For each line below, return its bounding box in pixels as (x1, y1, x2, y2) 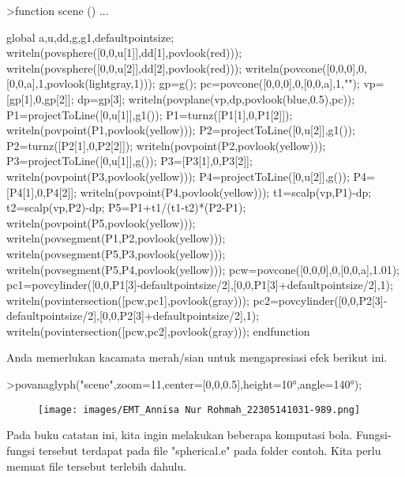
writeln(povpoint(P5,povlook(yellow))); (6, 214, 196, 231)
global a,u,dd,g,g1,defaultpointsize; (6, 28, 174, 45)
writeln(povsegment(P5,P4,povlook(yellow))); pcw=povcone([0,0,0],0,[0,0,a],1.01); (6, 261, 399, 277)
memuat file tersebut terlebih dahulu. (6, 457, 187, 474)
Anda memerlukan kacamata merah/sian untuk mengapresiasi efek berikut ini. (6, 349, 388, 366)
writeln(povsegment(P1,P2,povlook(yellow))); (6, 230, 226, 246)
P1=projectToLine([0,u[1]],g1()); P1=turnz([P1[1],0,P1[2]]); (6, 106, 293, 122)
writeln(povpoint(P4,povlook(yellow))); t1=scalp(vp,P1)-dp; (80, 183, 372, 200)
